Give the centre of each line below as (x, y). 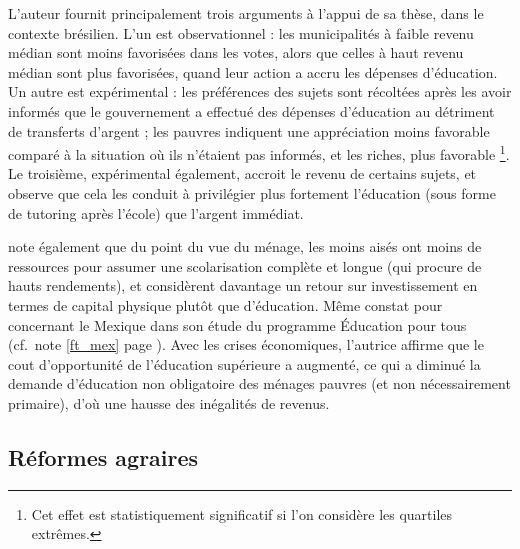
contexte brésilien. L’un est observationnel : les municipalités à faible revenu (241, 32)
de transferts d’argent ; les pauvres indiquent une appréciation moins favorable (249, 130)
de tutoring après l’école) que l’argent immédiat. (156, 212)
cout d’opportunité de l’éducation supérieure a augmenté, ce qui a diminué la (244, 363)
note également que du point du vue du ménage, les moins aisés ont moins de (245, 246)
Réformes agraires (103, 456)
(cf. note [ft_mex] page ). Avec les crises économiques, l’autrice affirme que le (246, 344)
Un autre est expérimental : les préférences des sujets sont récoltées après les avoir (260, 91)
